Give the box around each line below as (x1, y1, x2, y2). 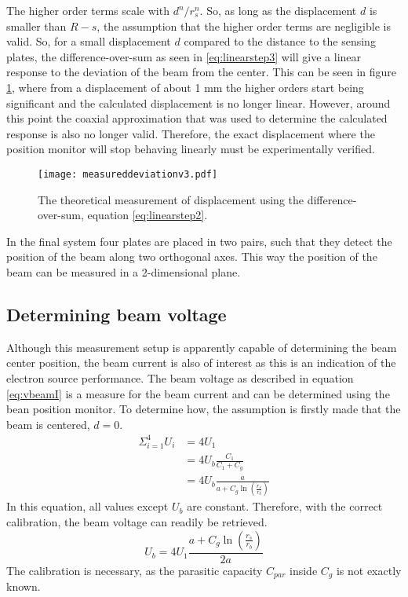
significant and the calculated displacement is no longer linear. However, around (6, 94, 391, 111)
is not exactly (336, 562, 402, 578)
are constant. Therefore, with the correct (187, 498, 383, 515)
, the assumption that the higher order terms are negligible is (97, 17, 391, 34)
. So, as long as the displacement (199, 2, 357, 18)
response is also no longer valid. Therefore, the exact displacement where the (6, 125, 375, 141)
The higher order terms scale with (6, 2, 169, 18)
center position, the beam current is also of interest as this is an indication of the (6, 354, 396, 371)
